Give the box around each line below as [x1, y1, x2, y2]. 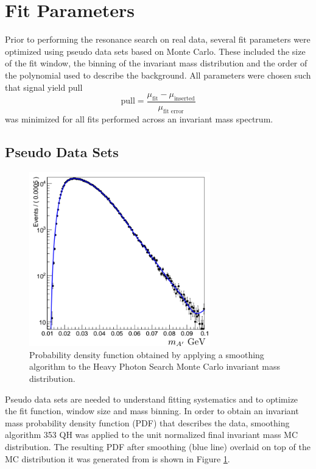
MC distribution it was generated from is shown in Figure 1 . [5, 452, 230, 465]
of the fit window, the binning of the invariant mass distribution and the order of [5, 57, 307, 69]
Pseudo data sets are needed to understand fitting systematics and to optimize [5, 392, 298, 405]
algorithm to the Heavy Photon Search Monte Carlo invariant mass [29, 360, 280, 373]
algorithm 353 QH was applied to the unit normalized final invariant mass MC [5, 428, 298, 441]
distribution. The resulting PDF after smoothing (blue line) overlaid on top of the [5, 440, 311, 453]
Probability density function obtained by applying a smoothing [29, 348, 264, 361]
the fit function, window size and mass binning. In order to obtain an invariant [5, 404, 299, 417]
